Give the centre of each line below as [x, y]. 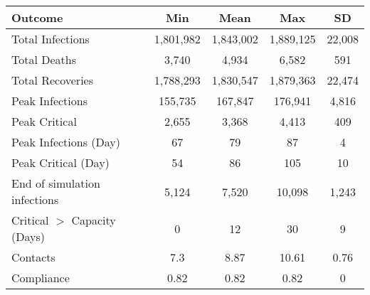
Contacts [33, 257]
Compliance [41, 278]
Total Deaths [44, 59]
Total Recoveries [52, 80]
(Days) [28, 236]
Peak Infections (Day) [66, 142]
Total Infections [51, 39]
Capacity [94, 220]
